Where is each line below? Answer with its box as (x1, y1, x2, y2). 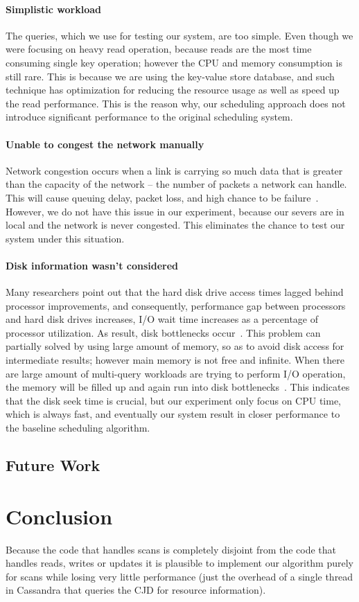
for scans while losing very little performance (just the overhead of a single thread (6, 569, 353, 583)
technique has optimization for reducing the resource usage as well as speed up (6, 82, 340, 97)
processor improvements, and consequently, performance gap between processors (6, 298, 346, 312)
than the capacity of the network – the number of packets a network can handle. (6, 177, 347, 191)
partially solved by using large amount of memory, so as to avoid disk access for (6, 339, 344, 353)
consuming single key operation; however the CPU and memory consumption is (6, 55, 342, 69)
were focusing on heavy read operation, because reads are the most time (6, 42, 312, 56)
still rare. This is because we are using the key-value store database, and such (6, 69, 335, 83)
